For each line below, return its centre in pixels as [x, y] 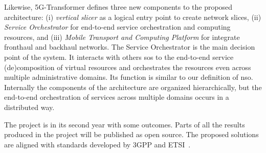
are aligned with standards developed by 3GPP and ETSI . [97, 144]
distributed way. [29, 107]
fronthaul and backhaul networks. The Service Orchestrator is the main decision [130, 47]
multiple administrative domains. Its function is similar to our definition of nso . [129, 77]
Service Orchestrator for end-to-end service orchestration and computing [117, 27]
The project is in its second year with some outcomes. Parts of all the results [125, 124]
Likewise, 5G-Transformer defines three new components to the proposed [118, 7]
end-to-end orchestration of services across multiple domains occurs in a [117, 97]
